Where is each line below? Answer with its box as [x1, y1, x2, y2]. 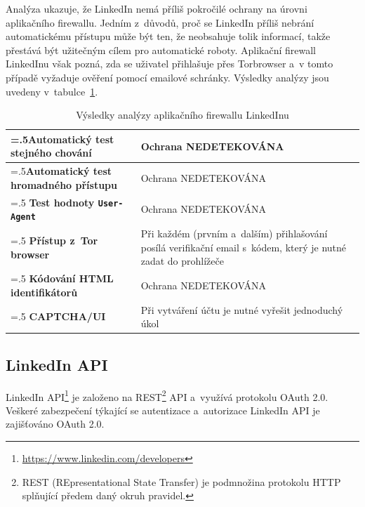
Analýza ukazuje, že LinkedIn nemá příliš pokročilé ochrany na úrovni [6, 1, 307, 15]
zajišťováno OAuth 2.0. [6, 416, 105, 431]
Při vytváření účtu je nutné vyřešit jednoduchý [140, 302, 343, 317]
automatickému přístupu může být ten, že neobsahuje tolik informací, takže [6, 29, 331, 44]
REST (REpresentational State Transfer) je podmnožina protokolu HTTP [22, 474, 341, 489]
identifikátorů [11, 284, 78, 299]
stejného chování [11, 145, 92, 160]
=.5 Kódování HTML [11, 271, 114, 286]
